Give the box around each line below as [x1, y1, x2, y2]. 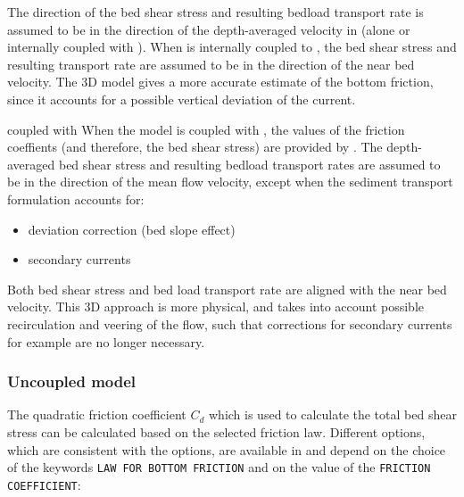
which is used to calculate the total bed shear [208, 405, 457, 424]
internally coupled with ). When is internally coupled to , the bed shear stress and [7, 37, 457, 56]
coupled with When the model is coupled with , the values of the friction [7, 120, 405, 138]
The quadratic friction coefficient [7, 405, 186, 424]
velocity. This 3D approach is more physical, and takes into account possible [7, 297, 424, 316]
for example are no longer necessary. [7, 332, 205, 351]
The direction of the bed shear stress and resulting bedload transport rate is [7, 3, 424, 21]
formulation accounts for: [7, 189, 145, 208]
